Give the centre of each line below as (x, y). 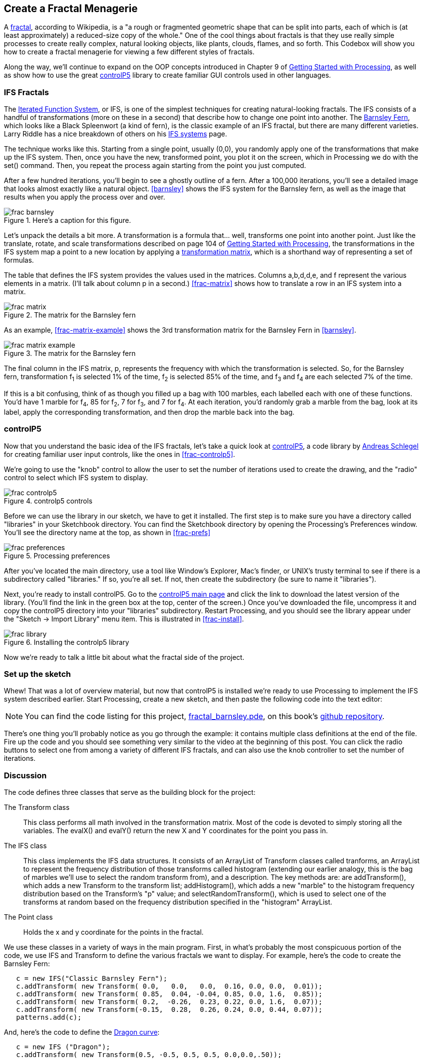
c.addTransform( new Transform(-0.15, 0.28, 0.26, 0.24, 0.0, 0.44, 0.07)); (169, 1010)
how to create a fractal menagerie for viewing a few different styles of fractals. (129, 52)
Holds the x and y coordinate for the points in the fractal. (114, 932)
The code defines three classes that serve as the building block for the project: (130, 792)
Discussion (25, 775)
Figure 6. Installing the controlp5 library (67, 642)
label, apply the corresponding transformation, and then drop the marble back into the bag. (149, 412)
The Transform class (37, 807)
